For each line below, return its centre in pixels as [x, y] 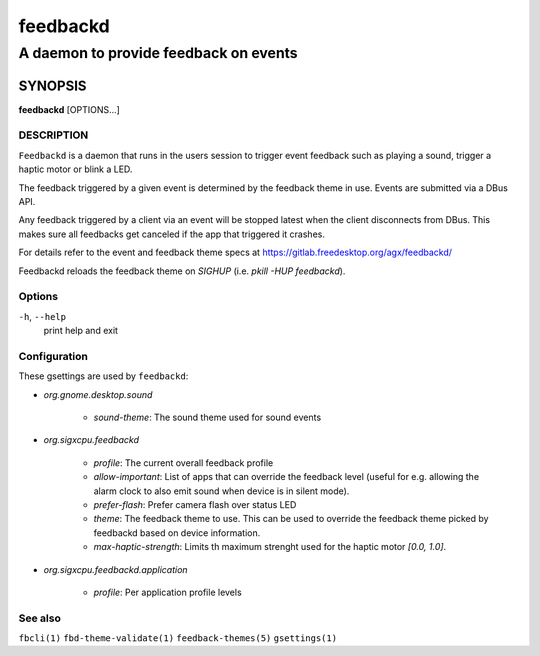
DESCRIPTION [53, 135]
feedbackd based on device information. [177, 532]
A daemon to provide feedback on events [158, 53]
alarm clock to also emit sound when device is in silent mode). [221, 491]
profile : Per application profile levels [167, 592]
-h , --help [42, 316]
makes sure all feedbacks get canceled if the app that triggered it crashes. [171, 234]
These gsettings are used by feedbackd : [103, 376]
